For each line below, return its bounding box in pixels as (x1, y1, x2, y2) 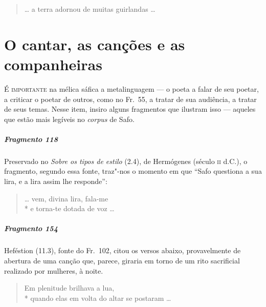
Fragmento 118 (4, 133, 58, 144)
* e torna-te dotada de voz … (24, 203, 115, 214)
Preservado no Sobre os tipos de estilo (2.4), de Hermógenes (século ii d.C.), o (4, 155, 248, 166)
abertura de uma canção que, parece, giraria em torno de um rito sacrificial (4, 255, 240, 265)
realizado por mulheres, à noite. (4, 265, 103, 276)
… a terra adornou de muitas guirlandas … (24, 4, 156, 14)
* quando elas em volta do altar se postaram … (24, 292, 171, 303)
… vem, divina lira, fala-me (24, 193, 108, 203)
